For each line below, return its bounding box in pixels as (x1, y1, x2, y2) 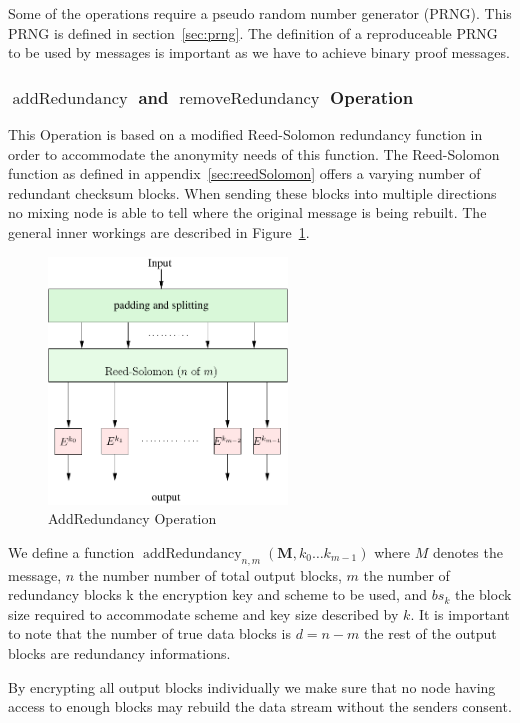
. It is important (410, 603, 510, 624)
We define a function (8, 541, 135, 562)
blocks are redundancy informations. (8, 642, 231, 663)
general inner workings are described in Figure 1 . (8, 221, 310, 242)
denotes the (432, 541, 503, 562)
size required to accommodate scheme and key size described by (8, 603, 399, 624)
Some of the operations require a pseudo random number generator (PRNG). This (8, 3, 512, 23)
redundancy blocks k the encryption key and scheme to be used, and (8, 584, 428, 605)
